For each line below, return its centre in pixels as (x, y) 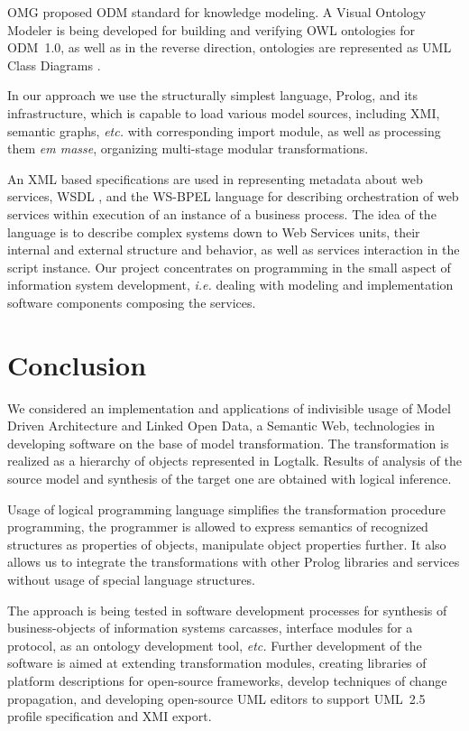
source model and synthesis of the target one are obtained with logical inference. (230, 478)
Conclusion (77, 364)
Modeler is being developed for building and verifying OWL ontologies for (212, 29)
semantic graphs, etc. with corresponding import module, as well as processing (224, 130)
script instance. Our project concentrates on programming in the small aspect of (229, 267)
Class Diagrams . (54, 65)
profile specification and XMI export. (110, 716)
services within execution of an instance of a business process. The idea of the (222, 213)
